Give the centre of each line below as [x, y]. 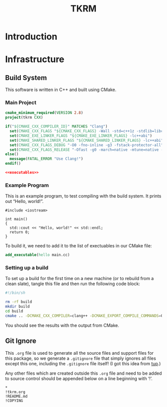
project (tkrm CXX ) [24, 117]
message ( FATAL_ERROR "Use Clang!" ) [46, 159]
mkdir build [17, 306]
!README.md [16, 396]
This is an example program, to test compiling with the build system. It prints [83, 196]
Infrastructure [35, 59]
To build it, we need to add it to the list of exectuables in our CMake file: [79, 246]
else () [12, 154]
